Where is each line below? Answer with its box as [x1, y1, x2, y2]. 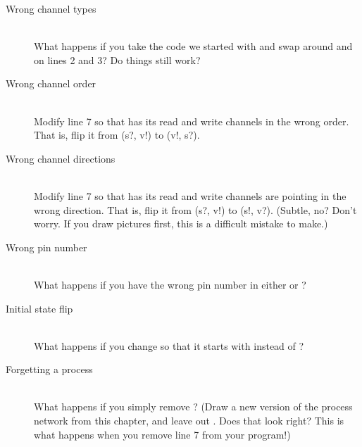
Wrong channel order [6, 76, 96, 91]
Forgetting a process [6, 362, 93, 377]
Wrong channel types [6, 1, 96, 15]
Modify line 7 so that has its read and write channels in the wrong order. [34, 113, 349, 128]
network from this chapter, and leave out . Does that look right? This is [34, 413, 344, 428]
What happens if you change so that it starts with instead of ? [34, 338, 304, 353]
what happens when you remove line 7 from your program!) [34, 427, 291, 441]
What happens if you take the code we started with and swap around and [34, 39, 353, 53]
